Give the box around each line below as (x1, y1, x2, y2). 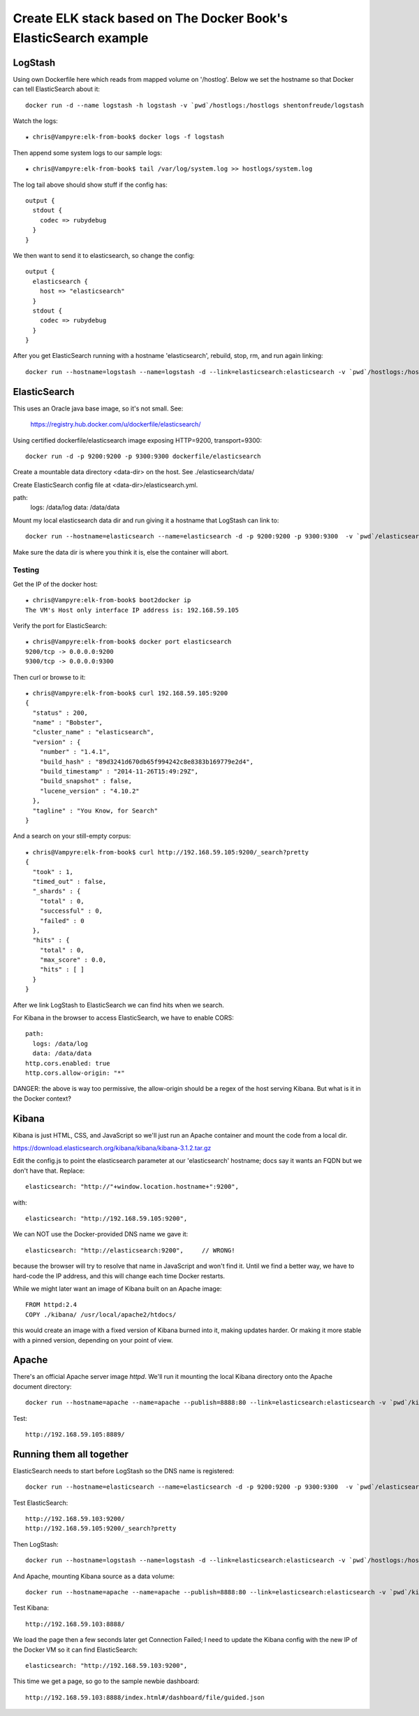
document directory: (13, 1382, 72, 1391)
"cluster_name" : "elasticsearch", (32, 728, 155, 736)
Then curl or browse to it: (13, 673, 86, 681)
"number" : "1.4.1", (39, 748, 110, 756)
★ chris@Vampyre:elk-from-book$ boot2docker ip (25, 596, 191, 604)
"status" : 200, (32, 708, 89, 717)
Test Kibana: (13, 1603, 49, 1612)
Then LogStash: (13, 1540, 59, 1548)
